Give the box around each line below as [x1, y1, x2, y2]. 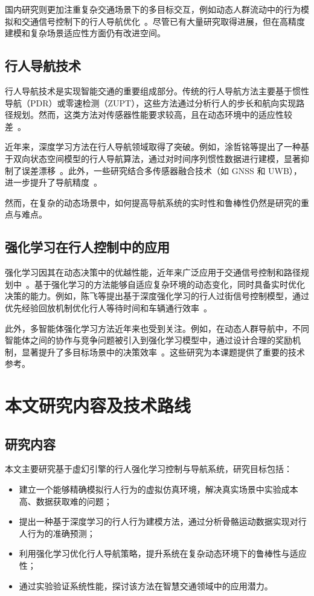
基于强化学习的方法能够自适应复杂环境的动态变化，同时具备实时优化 [34, 277, 305, 290]
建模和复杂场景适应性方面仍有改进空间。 [5, 27, 165, 39]
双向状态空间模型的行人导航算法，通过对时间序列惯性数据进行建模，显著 [13, 152, 301, 164]
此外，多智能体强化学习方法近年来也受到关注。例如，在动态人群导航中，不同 [5, 322, 309, 334]
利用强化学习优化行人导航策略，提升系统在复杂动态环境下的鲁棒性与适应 [19, 547, 307, 560]
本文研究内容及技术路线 [5, 393, 191, 418]
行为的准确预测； [27, 526, 95, 539]
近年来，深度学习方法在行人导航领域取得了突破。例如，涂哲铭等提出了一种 [5, 140, 301, 153]
